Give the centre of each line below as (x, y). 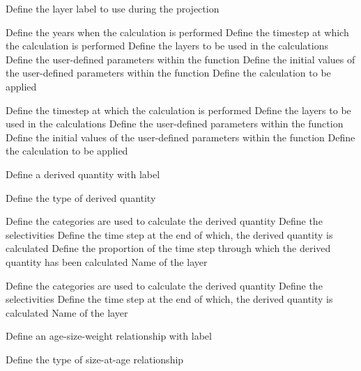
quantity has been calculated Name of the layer (107, 261)
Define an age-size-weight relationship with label (109, 336)
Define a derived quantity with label (83, 174)
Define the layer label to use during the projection (113, 8)
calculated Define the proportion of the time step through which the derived (168, 248)
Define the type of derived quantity (81, 197)
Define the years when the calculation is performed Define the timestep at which (177, 32)
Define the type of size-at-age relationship (95, 359)
